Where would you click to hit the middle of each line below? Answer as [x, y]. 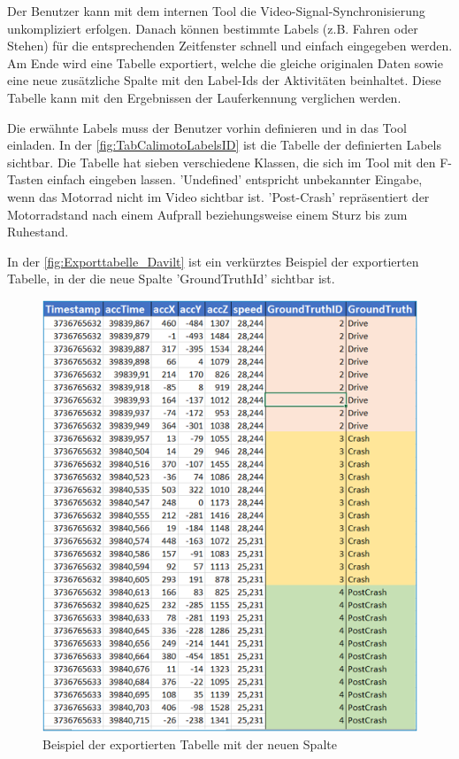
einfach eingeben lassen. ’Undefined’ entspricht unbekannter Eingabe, [235, 179]
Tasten [25, 179]
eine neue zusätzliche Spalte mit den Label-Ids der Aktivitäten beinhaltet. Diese [224, 80]
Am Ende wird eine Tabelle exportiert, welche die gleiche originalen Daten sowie [225, 62]
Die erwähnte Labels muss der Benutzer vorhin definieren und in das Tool [207, 127]
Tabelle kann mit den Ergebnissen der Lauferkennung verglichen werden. [204, 97]
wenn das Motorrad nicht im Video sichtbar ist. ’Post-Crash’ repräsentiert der [218, 196]
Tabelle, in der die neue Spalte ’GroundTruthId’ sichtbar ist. [171, 279]
